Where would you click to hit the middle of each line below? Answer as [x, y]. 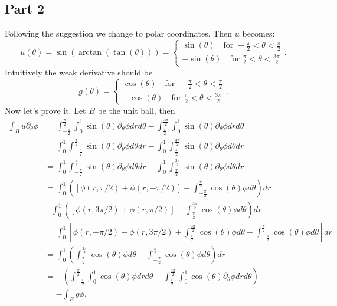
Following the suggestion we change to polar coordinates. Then [119, 33]
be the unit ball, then [136, 110]
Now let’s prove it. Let [45, 110]
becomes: [259, 33]
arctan [90, 53]
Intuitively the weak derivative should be [79, 72]
